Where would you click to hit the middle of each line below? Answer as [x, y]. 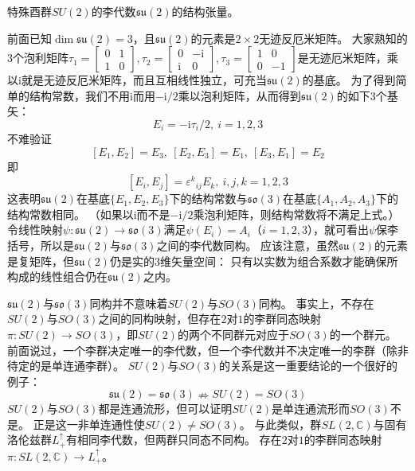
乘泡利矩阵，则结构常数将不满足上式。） [296, 214]
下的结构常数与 [208, 199]
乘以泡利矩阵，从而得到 [239, 95]
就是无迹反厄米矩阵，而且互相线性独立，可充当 [144, 80]
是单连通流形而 [311, 409]
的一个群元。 [363, 334]
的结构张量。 [205, 11]
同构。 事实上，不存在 [316, 303]
